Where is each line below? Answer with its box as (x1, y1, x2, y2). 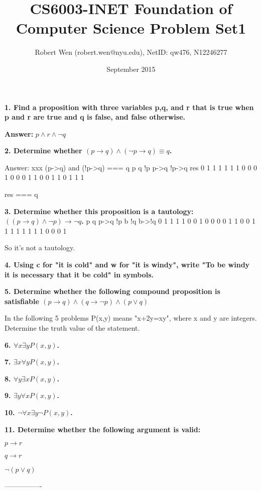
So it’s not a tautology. (5, 242, 75, 253)
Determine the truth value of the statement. (5, 323, 140, 333)
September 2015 (106, 63, 156, 74)
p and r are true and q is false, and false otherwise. (5, 112, 186, 122)
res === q (5, 189, 38, 200)
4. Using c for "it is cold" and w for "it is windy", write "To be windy (5, 259, 250, 270)
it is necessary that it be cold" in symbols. (5, 269, 154, 279)
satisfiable (5, 296, 39, 306)
